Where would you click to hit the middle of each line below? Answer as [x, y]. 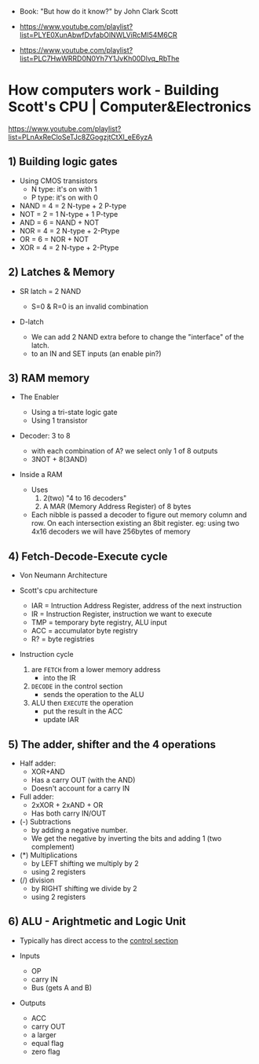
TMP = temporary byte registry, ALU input [99, 622]
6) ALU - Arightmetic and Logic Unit [97, 921]
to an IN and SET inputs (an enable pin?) [97, 354]
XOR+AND [48, 772]
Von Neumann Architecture [63, 575]
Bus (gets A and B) [62, 987]
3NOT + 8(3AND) [59, 460]
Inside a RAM [41, 475]
